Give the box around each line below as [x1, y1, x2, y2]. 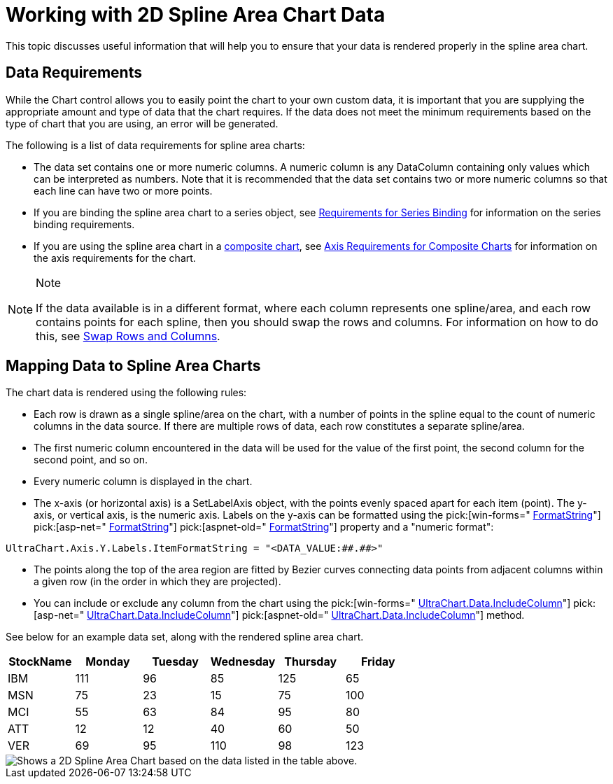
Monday [85, 654, 130, 669]
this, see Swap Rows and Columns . [36, 328, 220, 343]
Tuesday [152, 654, 199, 669]
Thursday [284, 654, 337, 669]
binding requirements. [34, 218, 135, 230]
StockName [8, 654, 72, 669]
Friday [360, 654, 395, 669]
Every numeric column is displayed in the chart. [34, 475, 253, 488]
